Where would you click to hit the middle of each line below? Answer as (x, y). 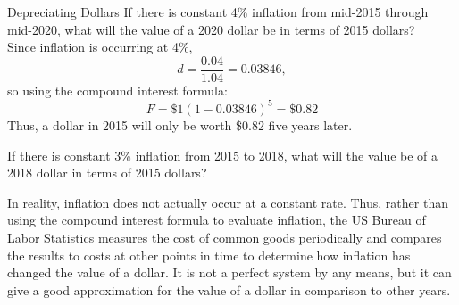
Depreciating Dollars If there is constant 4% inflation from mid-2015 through (218, 12)
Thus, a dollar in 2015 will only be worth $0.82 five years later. (180, 124)
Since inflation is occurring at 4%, (100, 47)
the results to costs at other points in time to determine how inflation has (209, 255)
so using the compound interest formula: (117, 90)
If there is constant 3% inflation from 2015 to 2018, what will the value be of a (223, 155)
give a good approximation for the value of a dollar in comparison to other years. (229, 289)
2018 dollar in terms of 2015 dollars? (107, 173)
